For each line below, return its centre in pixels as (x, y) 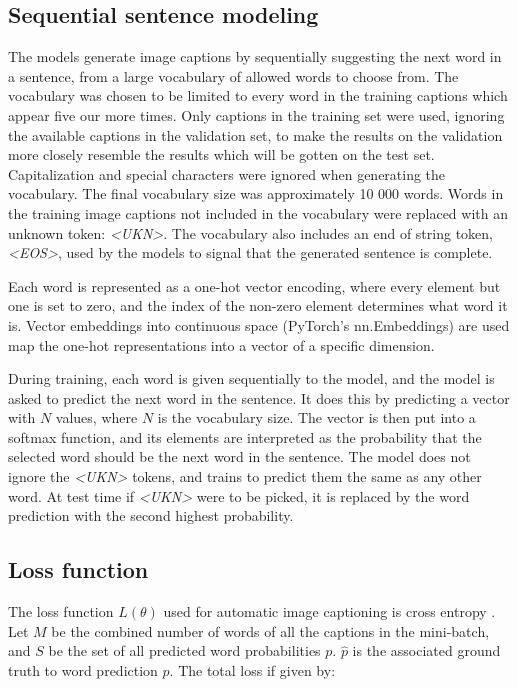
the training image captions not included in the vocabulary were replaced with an (258, 212)
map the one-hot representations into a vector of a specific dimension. (221, 344)
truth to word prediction (83, 669)
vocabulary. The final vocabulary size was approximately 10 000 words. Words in (256, 193)
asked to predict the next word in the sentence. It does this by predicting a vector (259, 397)
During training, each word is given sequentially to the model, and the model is (251, 378)
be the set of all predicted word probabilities (184, 650)
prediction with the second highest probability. (151, 515)
